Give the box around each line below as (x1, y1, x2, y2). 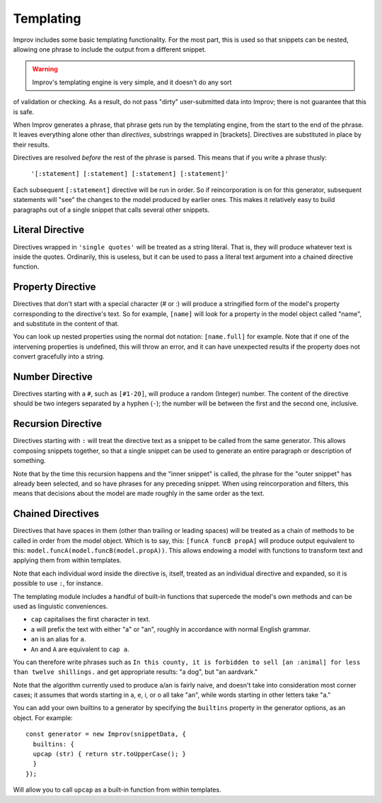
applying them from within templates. (13, 556, 122, 565)
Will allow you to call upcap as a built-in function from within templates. (13, 785, 222, 794)
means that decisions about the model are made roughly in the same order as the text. (13, 489, 265, 498)
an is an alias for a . (30, 635, 86, 644)
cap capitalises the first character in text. (30, 615, 151, 624)
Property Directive (13, 281, 96, 293)
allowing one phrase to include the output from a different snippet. (13, 45, 207, 53)
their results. (13, 140, 50, 149)
